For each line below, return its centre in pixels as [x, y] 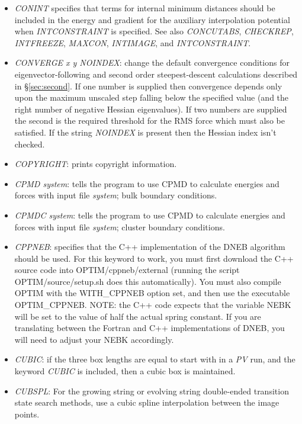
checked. [30, 144]
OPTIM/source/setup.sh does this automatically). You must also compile [148, 281]
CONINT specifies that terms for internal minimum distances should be [145, 8]
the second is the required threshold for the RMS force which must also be [150, 121]
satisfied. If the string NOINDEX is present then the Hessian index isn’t [145, 132]
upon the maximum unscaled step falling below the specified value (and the [152, 97]
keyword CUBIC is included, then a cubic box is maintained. [125, 371]
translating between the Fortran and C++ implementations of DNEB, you [150, 328]
